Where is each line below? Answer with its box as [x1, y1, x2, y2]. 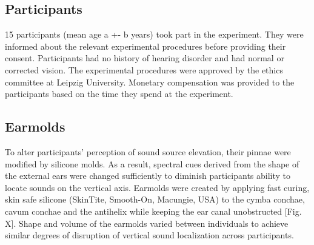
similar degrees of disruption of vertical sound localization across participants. [5, 229, 294, 241]
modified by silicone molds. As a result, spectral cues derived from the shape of [5, 157, 299, 170]
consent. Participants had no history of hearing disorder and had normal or [5, 52, 284, 64]
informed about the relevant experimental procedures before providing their [5, 39, 286, 52]
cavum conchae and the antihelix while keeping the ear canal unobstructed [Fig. [5, 204, 302, 217]
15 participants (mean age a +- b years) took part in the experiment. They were [5, 28, 304, 41]
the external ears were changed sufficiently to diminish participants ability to [5, 169, 291, 182]
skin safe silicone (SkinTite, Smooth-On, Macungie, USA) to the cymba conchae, [5, 193, 305, 206]
